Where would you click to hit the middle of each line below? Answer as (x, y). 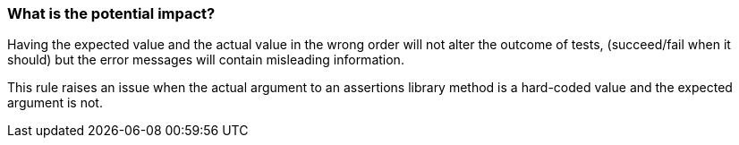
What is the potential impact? (111, 13)
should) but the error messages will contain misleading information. (206, 60)
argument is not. (55, 103)
